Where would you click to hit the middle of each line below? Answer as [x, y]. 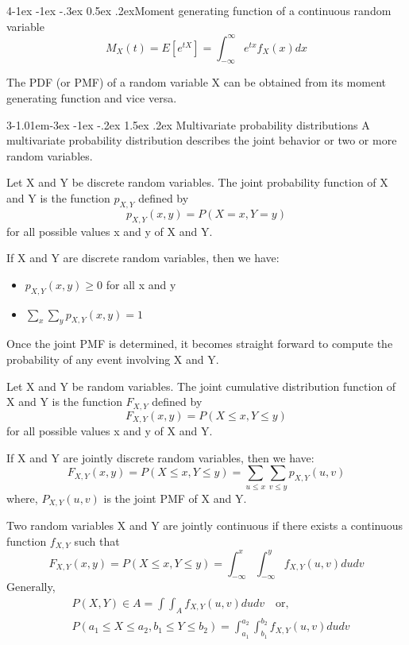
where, [22, 498]
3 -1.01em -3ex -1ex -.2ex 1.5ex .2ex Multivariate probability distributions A [188, 124]
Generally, [31, 587]
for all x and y [141, 284]
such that [97, 541]
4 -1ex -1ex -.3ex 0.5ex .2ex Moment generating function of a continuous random [199, 10]
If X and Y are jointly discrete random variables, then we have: [160, 457]
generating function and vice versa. [92, 98]
